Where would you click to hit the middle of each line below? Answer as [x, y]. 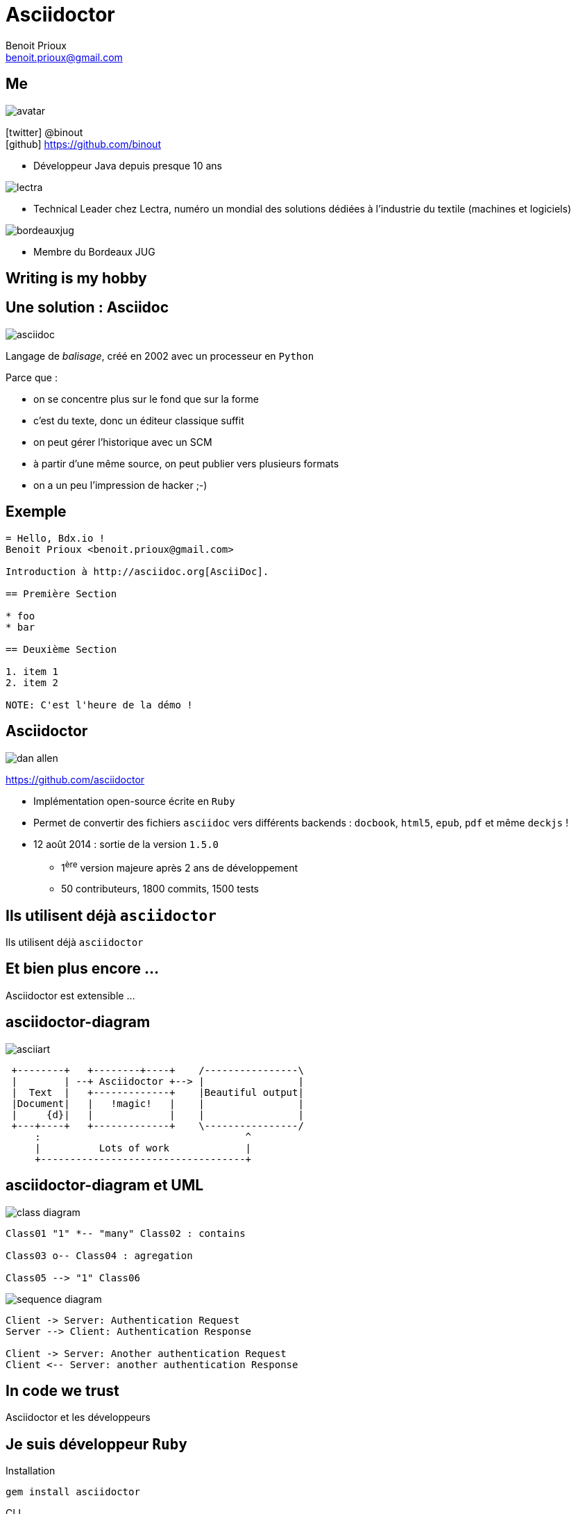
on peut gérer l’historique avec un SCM [123, 442]
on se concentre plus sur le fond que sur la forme [146, 399]
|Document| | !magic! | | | [158, 1103]
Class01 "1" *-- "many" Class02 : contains [126, 1233]
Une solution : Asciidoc [87, 308]
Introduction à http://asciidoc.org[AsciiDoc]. [137, 571]
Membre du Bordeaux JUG [94, 251]
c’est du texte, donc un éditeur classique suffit [139, 420]
